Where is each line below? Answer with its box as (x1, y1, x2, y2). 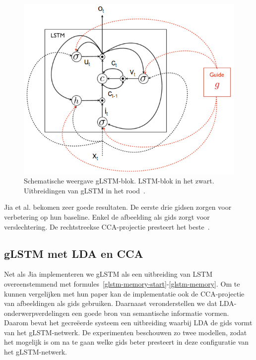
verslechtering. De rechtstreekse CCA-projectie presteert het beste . (4, 221, 210, 232)
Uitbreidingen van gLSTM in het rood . (24, 185, 145, 195)
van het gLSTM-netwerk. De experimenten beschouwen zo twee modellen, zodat (4, 327, 247, 337)
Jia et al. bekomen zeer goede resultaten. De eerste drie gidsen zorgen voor (4, 202, 232, 212)
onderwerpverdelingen (4, 307, 70, 318)
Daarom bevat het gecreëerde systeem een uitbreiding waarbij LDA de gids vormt (4, 317, 253, 328)
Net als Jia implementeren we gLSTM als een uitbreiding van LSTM (4, 269, 213, 279)
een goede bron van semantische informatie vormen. (72, 307, 229, 318)
